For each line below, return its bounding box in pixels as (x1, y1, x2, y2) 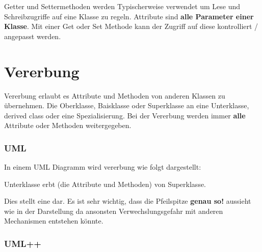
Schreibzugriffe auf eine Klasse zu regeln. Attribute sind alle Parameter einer (4, 11, 254, 21)
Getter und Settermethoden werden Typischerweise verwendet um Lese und (4, 1, 241, 11)
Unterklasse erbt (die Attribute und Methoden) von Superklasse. (4, 178, 206, 189)
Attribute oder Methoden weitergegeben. (4, 120, 132, 131)
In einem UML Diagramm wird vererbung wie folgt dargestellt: (4, 162, 201, 172)
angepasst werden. (4, 30, 61, 41)
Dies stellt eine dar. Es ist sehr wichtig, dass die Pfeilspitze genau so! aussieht (4, 196, 251, 206)
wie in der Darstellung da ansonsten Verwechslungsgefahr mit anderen (4, 205, 223, 216)
